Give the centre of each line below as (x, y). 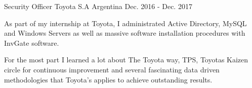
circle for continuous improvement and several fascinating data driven (112, 69)
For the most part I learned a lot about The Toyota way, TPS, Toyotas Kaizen (126, 60)
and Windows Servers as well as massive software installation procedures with (125, 33)
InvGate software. (32, 42)
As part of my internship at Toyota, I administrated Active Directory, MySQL (125, 23)
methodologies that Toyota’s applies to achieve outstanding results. (108, 79)
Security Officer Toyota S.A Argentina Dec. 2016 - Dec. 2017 (98, 6)
